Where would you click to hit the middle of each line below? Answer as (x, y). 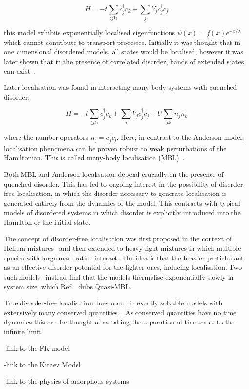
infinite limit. (24, 331)
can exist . (20, 71)
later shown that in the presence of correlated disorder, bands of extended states (124, 61)
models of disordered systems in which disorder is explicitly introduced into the (122, 212)
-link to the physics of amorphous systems (67, 380)
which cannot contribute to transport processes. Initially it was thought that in (122, 42)
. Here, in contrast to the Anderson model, (180, 137)
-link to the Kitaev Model (42, 364)
